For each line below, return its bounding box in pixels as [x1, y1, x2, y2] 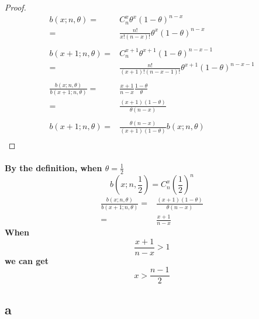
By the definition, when [5, 161, 102, 174]
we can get [5, 254, 49, 266]
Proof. [5, 1, 26, 13]
